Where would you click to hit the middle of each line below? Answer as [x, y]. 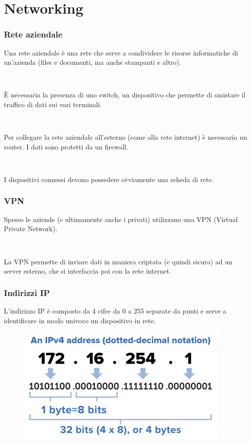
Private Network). [31, 229]
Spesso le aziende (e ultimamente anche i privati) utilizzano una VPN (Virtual [121, 219]
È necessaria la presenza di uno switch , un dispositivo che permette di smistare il [125, 95]
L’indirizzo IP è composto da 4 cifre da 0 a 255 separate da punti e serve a [115, 310]
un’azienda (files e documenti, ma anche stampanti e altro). [93, 62]
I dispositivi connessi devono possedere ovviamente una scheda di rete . [109, 179]
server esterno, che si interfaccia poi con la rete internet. [88, 271]
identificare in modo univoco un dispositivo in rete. [80, 320]
